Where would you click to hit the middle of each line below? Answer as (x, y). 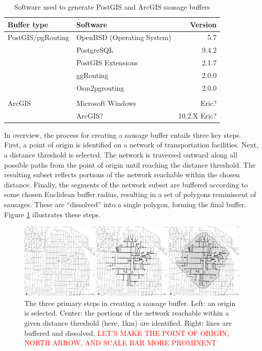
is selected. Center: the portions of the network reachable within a (127, 313)
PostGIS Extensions (107, 63)
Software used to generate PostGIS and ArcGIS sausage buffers (112, 7)
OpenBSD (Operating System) (124, 37)
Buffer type (28, 24)
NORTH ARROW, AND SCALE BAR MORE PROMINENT (121, 343)
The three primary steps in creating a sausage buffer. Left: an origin (130, 303)
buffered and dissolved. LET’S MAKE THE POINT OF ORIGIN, (127, 333)
